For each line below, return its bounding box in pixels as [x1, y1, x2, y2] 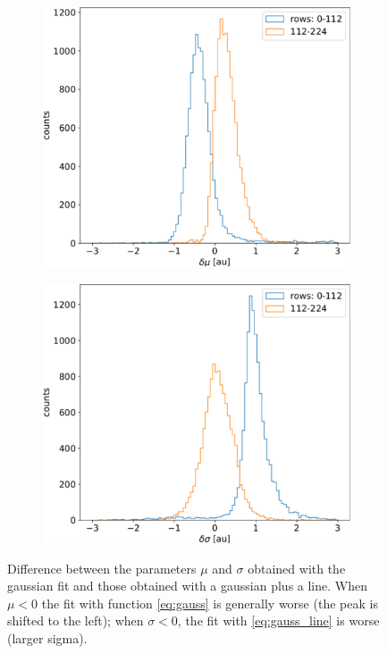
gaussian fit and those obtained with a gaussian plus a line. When [7, 576, 367, 595]
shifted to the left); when [7, 611, 144, 630]
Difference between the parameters [7, 558, 197, 577]
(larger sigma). [7, 629, 88, 648]
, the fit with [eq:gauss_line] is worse [177, 611, 380, 630]
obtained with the [248, 558, 346, 577]
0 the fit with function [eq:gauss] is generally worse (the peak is [31, 593, 378, 612]
